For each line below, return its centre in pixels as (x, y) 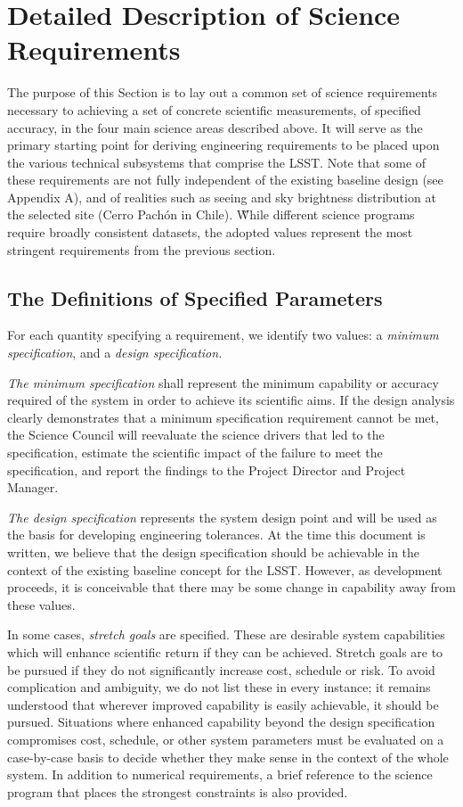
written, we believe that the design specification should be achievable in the (214, 552)
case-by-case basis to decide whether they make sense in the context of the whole (228, 757)
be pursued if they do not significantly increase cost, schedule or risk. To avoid (221, 669)
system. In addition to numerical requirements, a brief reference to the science (220, 774)
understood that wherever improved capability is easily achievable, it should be (223, 704)
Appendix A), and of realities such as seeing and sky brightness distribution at (222, 197)
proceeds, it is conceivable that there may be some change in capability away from (231, 587)
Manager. (33, 487)
